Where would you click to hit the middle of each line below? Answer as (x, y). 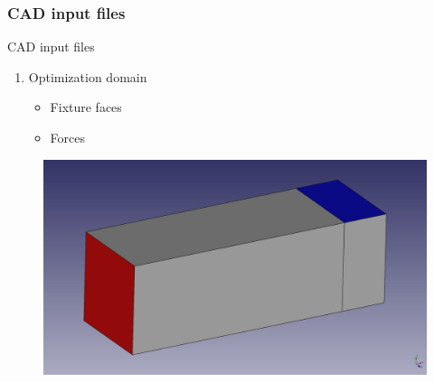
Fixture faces (86, 107)
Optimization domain (88, 76)
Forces (68, 137)
